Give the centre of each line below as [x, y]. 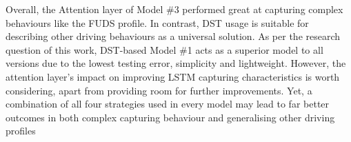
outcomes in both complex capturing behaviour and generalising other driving [170, 117]
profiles [21, 131]
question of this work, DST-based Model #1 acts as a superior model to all [164, 49]
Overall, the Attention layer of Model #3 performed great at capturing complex [174, 9]
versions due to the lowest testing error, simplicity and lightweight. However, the [176, 63]
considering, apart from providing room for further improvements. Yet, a [159, 90]
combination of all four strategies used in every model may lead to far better [168, 104]
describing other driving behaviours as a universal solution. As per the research [173, 36]
